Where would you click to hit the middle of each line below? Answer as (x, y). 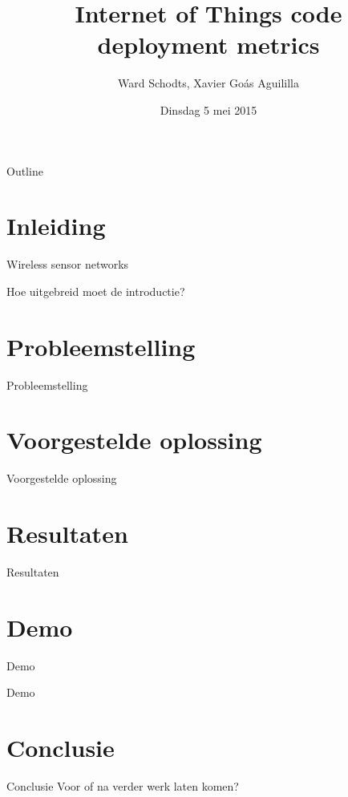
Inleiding (56, 226)
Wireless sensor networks (68, 264)
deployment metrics (208, 45)
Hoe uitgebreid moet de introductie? (96, 291)
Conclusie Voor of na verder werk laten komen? (123, 786)
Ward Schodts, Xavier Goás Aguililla (208, 83)
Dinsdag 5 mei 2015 (208, 109)
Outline (25, 170)
